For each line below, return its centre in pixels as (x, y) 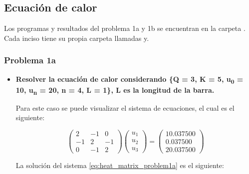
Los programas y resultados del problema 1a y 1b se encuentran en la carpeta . (125, 28)
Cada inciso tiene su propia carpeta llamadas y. (77, 38)
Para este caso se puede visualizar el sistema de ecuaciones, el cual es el (125, 107)
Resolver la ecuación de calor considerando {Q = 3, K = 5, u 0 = (129, 79)
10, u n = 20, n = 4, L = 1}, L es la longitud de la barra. (115, 90)
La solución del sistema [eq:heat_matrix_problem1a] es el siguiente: (120, 165)
